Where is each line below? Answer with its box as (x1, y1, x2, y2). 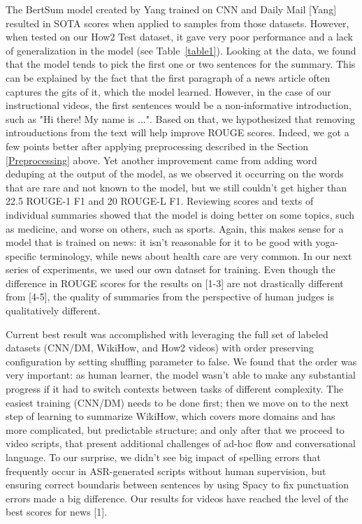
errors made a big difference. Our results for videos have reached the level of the (6, 490, 349, 505)
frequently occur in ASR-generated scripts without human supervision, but (6, 463, 326, 478)
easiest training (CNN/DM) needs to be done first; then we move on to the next (6, 395, 349, 409)
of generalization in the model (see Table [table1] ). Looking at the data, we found (6, 43, 356, 57)
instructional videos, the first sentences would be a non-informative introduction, (6, 98, 352, 112)
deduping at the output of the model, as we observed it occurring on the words (6, 166, 344, 181)
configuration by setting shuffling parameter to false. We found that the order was (6, 354, 357, 368)
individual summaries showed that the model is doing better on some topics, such (6, 207, 355, 221)
